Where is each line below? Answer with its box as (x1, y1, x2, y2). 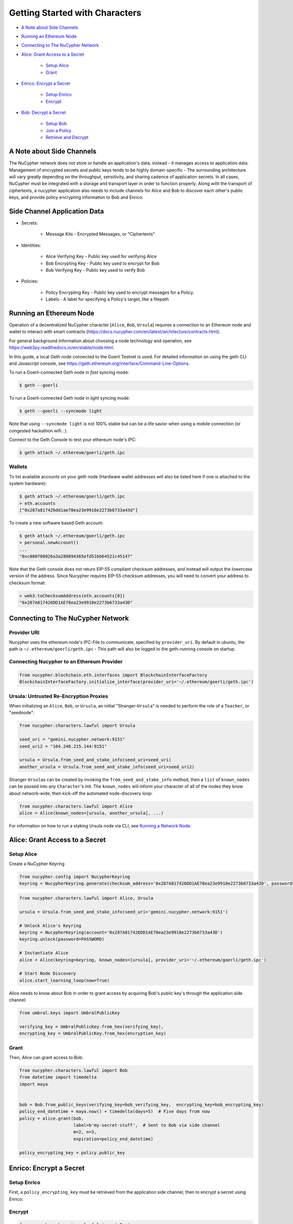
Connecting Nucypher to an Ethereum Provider (9, 659, 123, 665)
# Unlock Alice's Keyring (19, 923, 82, 928)
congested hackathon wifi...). (9, 427, 68, 433)
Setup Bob (45, 120, 67, 127)
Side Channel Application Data (9, 207, 105, 215)
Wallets (9, 463, 28, 470)
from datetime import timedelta (19, 1075, 97, 1080)
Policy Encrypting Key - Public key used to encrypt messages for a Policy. (45, 289, 194, 295)
